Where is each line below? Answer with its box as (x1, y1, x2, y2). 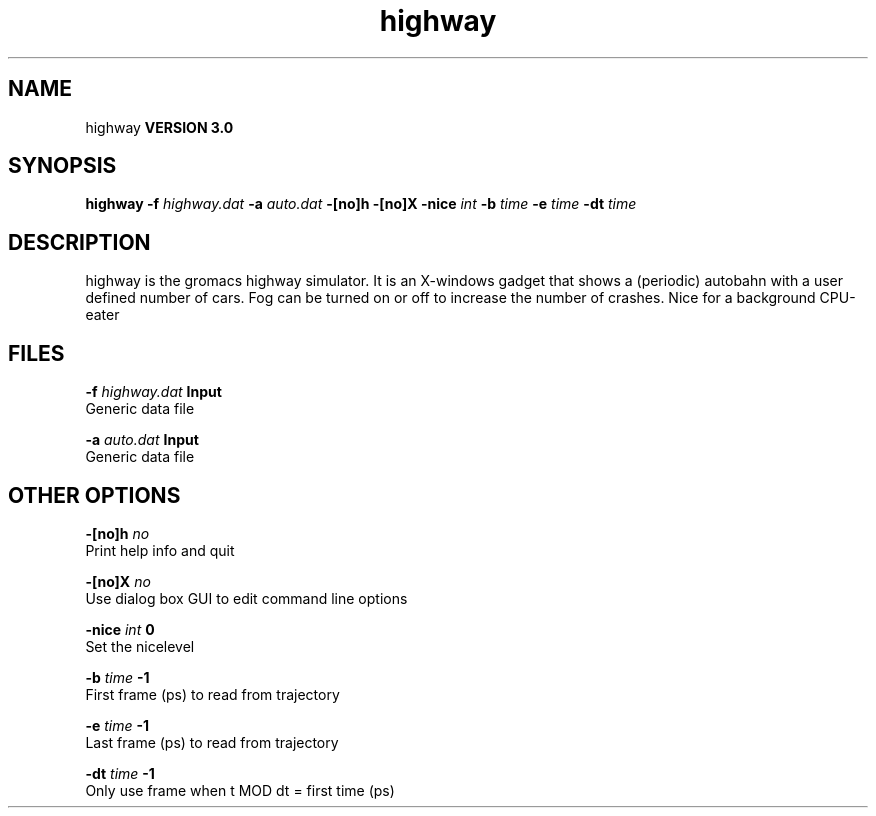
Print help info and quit (85, 541, 235, 559)
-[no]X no (85, 572, 151, 590)
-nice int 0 (85, 620, 155, 638)
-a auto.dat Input (85, 431, 199, 449)
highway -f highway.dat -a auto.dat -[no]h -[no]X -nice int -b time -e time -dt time (85, 195, 637, 213)
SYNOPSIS (8, 153, 117, 179)
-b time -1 (85, 668, 150, 686)
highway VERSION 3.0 (85, 118, 234, 136)
